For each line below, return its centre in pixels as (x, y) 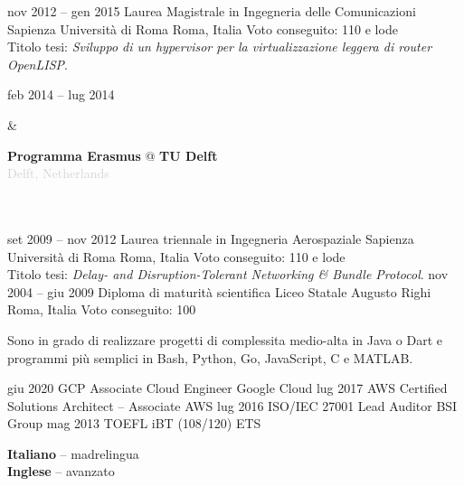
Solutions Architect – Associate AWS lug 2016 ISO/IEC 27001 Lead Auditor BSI (232, 405)
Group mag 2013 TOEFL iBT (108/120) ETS (134, 423)
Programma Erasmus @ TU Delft (113, 155)
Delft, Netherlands (58, 173)
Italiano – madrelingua (73, 453)
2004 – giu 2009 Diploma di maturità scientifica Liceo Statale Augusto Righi (219, 291)
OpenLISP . (38, 64)
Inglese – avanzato (61, 471)
